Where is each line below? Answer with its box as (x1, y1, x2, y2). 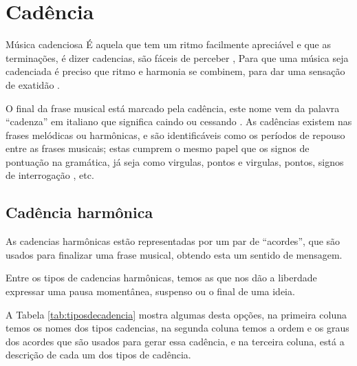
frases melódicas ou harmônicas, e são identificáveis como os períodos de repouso (6, 127, 345, 142)
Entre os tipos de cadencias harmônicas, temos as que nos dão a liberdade (6, 270, 317, 285)
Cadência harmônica (6, 202, 153, 223)
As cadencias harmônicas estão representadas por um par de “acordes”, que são (6, 234, 340, 248)
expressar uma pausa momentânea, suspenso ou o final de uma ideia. (6, 284, 295, 299)
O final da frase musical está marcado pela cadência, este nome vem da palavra (6, 100, 340, 115)
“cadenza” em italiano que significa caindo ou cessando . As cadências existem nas (6, 114, 352, 129)
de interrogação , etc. (6, 168, 94, 182)
